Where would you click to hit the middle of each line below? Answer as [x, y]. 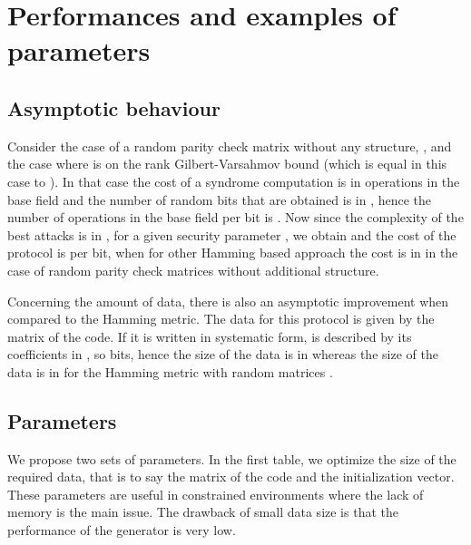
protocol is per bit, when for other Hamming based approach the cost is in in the [233, 253]
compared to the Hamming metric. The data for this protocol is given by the [221, 319]
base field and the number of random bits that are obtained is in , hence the [220, 199]
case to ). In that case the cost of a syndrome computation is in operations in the [234, 181]
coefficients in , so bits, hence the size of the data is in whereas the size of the [223, 354]
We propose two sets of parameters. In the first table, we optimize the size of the [232, 458]
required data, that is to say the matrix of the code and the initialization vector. [231, 477]
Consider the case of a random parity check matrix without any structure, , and [230, 146]
